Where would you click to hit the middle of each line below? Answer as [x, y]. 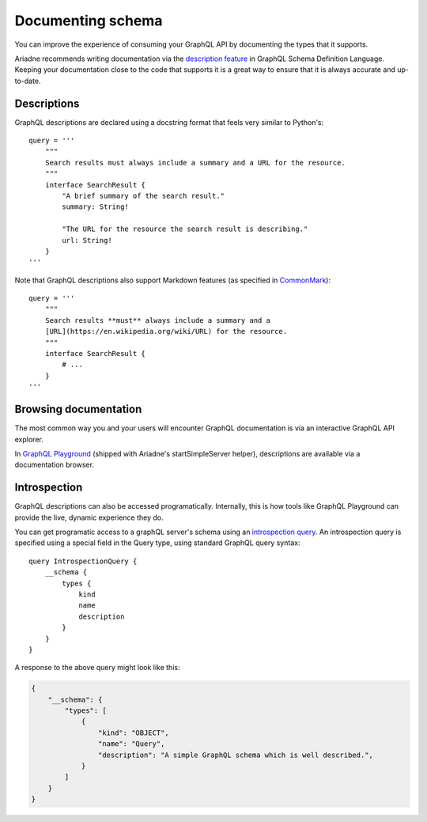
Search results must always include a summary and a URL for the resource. [195, 163]
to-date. [28, 81]
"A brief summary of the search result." [144, 195]
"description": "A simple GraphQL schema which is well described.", [235, 755]
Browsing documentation [78, 409]
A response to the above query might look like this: [97, 668]
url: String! [87, 240]
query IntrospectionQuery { [83, 561]
